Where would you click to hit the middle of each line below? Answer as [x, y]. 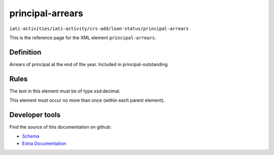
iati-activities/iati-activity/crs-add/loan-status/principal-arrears [99, 28]
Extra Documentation [44, 143]
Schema [31, 136]
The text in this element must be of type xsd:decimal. [65, 91]
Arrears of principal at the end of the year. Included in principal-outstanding [89, 64]
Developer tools [35, 115]
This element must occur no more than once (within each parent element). [87, 100]
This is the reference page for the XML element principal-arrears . [83, 38]
